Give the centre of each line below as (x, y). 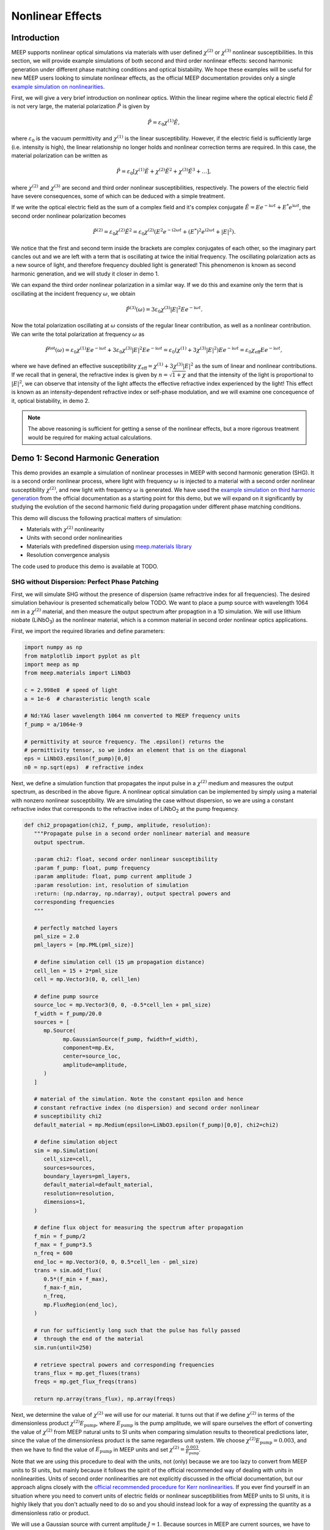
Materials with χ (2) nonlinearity (65, 529)
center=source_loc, (92, 1056)
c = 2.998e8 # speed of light (71, 690)
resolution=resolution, (79, 1193)
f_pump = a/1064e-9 (53, 724)
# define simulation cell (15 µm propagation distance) (119, 962)
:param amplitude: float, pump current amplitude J (113, 876)
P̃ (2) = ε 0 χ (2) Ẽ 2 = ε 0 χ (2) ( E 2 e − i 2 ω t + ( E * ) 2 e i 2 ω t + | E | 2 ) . (164, 232)
